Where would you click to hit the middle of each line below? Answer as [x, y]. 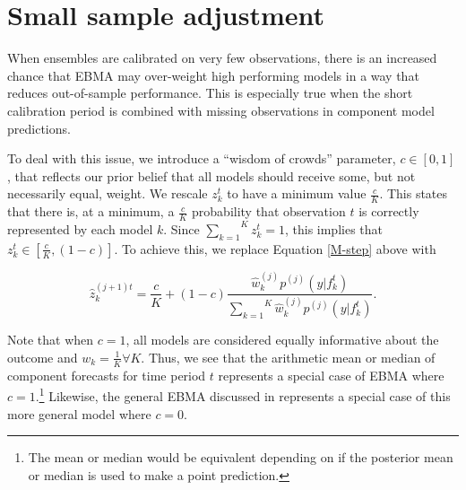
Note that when [51, 340]
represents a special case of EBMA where [331, 375]
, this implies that [333, 228]
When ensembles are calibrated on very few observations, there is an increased [222, 58]
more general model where [79, 413]
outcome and [43, 357]
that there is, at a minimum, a [91, 211]
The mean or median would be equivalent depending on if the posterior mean [241, 457]
